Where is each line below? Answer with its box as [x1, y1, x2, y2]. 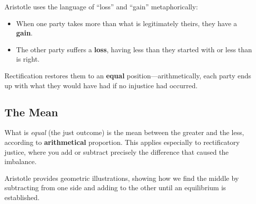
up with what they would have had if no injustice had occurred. [4, 80, 198, 90]
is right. [16, 54, 40, 64]
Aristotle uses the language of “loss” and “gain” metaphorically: [4, 1, 198, 11]
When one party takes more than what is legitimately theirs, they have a [16, 18, 237, 28]
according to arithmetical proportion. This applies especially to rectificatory [4, 136, 240, 147]
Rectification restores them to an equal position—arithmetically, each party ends [4, 70, 252, 80]
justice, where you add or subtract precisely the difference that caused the [4, 146, 229, 157]
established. [4, 192, 40, 202]
